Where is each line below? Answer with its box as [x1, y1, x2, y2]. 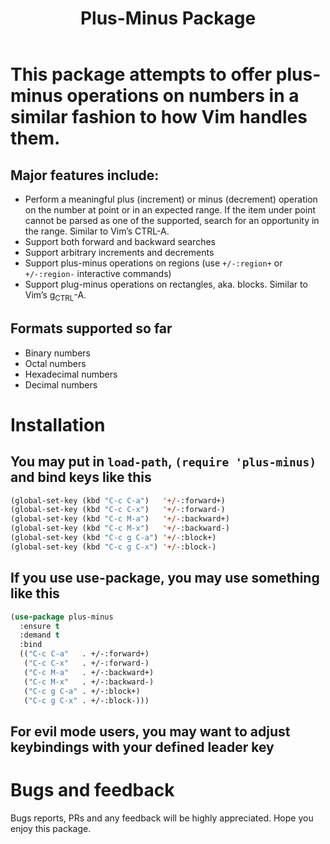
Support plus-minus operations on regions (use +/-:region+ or [24, 257, 283, 269]
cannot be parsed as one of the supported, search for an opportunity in [24, 215, 320, 226]
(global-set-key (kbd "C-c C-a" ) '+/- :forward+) [10, 495, 226, 506]
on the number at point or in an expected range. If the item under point [24, 204, 317, 216]
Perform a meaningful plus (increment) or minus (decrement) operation [24, 193, 318, 205]
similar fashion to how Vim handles [10, 106, 308, 129]
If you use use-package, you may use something [10, 570, 320, 587]
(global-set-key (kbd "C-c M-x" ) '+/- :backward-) [10, 523, 230, 534]
